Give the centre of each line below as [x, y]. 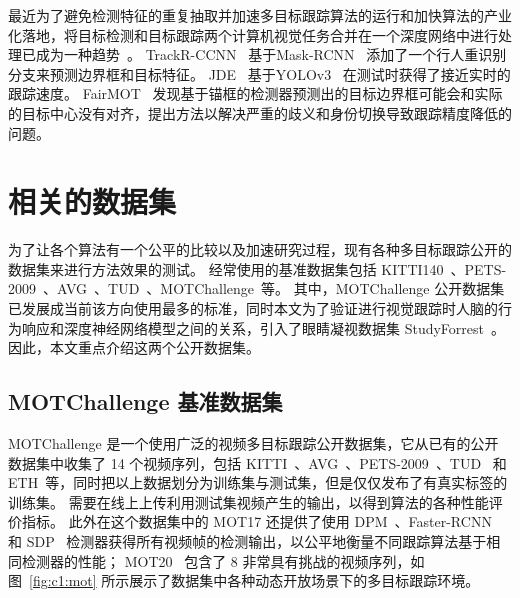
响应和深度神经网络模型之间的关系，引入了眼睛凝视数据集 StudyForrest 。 [263, 327]
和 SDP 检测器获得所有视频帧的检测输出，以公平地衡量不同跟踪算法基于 [247, 541]
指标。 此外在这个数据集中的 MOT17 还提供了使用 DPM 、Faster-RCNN [256, 521]
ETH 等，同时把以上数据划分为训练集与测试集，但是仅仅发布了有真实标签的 [258, 482]
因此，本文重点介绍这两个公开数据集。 [134, 347]
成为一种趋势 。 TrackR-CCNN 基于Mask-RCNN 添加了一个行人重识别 [271, 54]
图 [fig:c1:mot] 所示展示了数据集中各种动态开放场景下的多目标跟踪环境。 [244, 580]
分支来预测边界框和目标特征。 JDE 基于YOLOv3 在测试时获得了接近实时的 [259, 73]
